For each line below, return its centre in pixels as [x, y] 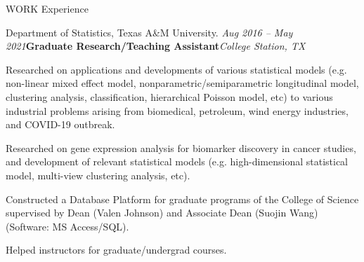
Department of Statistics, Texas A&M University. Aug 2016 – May [149, 32]
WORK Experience [47, 8]
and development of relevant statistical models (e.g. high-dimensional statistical [177, 161]
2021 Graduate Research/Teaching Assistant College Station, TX [156, 46]
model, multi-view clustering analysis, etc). [98, 175]
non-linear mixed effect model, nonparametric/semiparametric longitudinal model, [182, 83]
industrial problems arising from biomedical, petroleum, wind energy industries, [177, 110]
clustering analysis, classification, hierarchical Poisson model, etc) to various [169, 96]
